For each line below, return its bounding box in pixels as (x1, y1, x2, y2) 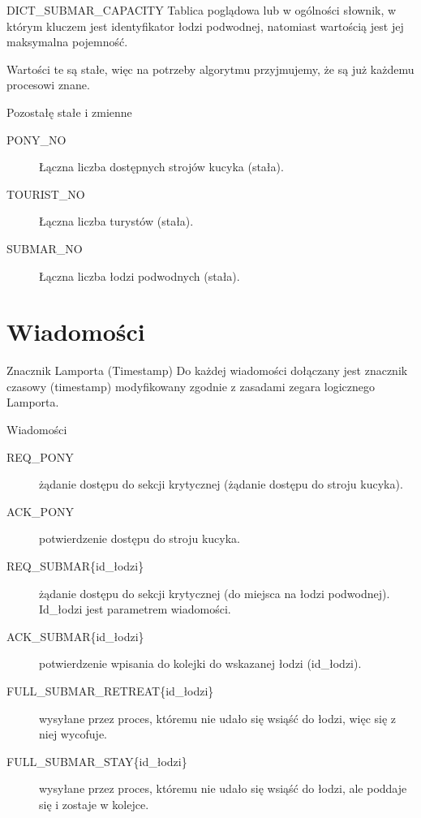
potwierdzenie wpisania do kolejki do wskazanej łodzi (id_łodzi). (39, 655, 362, 672)
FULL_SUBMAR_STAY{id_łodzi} (6, 752, 187, 769)
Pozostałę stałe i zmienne (6, 103, 132, 120)
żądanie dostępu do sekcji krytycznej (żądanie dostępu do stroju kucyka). (39, 476, 403, 493)
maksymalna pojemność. (6, 33, 128, 50)
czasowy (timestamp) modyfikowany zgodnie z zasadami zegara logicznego (6, 377, 376, 394)
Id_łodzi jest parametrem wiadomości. (39, 601, 231, 618)
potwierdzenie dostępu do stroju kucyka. (39, 530, 240, 547)
